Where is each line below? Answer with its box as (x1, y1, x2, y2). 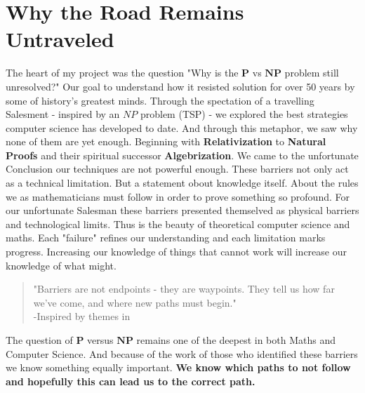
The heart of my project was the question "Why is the (6, 65, 239, 80)
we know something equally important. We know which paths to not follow (6, 360, 351, 375)
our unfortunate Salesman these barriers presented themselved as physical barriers (6, 203, 359, 218)
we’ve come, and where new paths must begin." (33, 295, 237, 309)
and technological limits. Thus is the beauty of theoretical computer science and (6, 216, 350, 231)
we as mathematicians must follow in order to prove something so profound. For (6, 189, 350, 204)
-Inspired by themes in (33, 309, 131, 324)
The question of (6, 333, 73, 347)
